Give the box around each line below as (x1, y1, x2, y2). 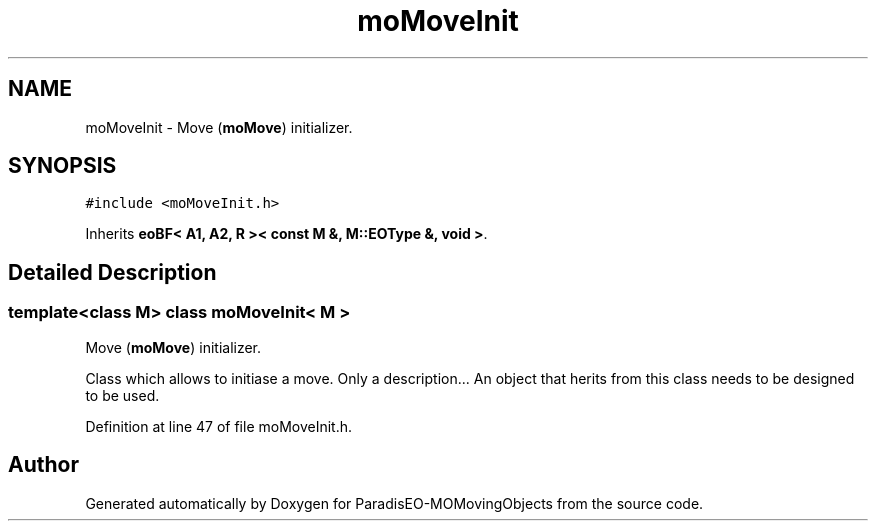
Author (8, 452, 79, 478)
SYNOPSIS (8, 153, 117, 179)
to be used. (85, 386, 160, 404)
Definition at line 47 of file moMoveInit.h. (85, 417, 353, 435)
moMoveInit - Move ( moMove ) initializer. (85, 118, 353, 136)
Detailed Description (8, 259, 217, 285)
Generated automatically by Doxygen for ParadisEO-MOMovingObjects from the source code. (85, 494, 704, 512)
